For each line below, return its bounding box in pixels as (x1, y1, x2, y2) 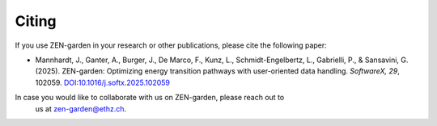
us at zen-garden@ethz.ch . (35, 103, 127, 113)
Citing (15, 12, 57, 30)
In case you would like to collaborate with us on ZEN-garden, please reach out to (15, 93, 285, 103)
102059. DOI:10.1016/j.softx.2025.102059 (35, 78, 170, 87)
